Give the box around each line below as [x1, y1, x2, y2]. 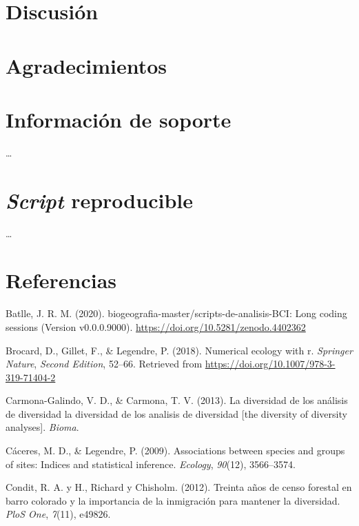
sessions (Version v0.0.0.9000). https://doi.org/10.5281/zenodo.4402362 [6, 319, 306, 334]
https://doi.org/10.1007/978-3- [205, 356, 336, 371]
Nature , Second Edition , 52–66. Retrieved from [6, 356, 203, 371]
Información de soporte [6, 105, 232, 133]
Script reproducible [6, 185, 193, 214]
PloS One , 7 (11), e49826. [6, 507, 111, 521]
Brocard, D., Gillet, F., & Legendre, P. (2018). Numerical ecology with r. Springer [6, 343, 353, 357]
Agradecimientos [6, 51, 167, 79]
